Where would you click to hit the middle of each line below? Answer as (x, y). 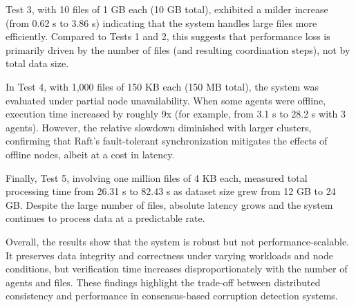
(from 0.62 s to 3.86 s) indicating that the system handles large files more (161, 22)
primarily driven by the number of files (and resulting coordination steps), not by (178, 49)
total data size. (37, 63)
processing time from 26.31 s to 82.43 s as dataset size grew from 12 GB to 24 (171, 191)
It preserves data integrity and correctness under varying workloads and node (169, 255)
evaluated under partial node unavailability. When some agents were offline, (166, 100)
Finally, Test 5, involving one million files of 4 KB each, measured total (157, 177)
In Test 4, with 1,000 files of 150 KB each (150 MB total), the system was (162, 86)
